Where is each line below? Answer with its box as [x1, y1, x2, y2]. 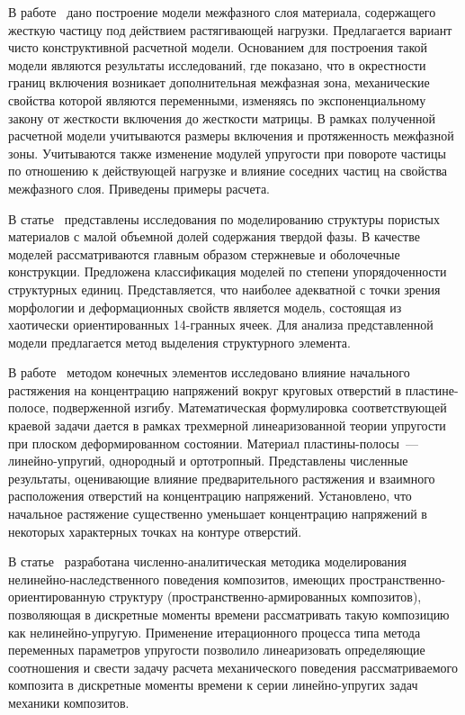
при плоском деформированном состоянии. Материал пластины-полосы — [8, 433, 418, 452]
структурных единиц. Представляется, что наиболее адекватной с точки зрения [8, 279, 441, 298]
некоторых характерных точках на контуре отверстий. [8, 521, 302, 540]
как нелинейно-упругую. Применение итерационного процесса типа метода [8, 622, 421, 641]
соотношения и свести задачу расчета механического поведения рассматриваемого [8, 657, 458, 676]
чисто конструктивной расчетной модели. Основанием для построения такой [8, 38, 428, 57]
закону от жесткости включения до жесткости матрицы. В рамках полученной [8, 108, 436, 127]
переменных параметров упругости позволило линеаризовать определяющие [8, 640, 425, 659]
